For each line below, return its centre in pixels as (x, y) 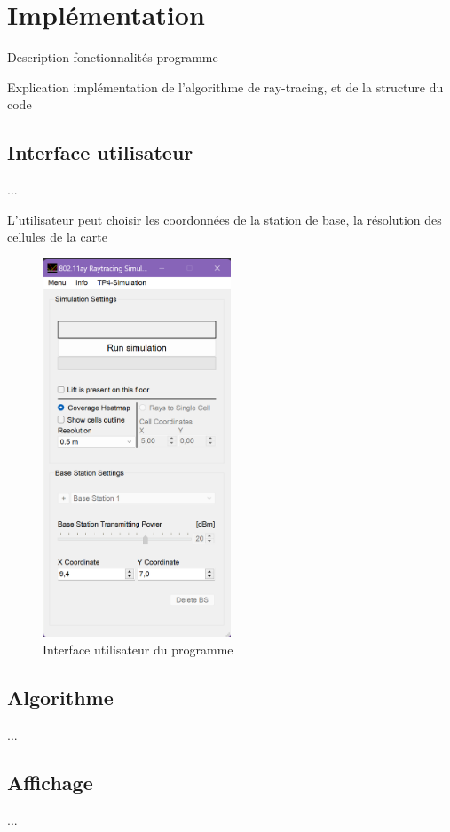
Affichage (50, 782)
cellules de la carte (57, 237)
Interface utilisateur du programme (138, 649)
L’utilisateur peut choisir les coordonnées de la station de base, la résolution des (225, 219)
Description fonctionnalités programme (113, 57)
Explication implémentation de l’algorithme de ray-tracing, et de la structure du (225, 87)
